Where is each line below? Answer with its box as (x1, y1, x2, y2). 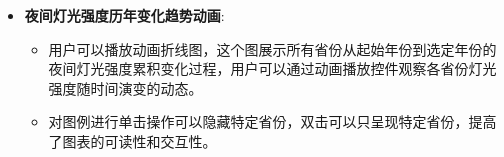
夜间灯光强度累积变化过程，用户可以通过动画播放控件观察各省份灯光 (48, 58, 497, 79)
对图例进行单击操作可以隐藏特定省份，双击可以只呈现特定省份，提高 (48, 111, 497, 132)
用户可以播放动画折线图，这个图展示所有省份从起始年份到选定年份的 (48, 38, 497, 59)
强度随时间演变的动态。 (48, 77, 203, 98)
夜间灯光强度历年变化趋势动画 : (24, 5, 225, 25)
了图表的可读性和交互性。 (48, 130, 217, 151)
